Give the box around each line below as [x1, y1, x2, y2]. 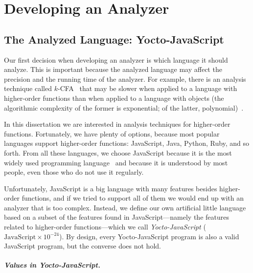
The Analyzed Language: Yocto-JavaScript [4, 31, 224, 46]
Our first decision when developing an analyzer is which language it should [4, 54, 228, 65]
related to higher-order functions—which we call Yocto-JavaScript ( [4, 222, 206, 232]
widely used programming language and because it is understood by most [4, 157, 228, 167]
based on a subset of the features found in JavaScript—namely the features [4, 212, 229, 222]
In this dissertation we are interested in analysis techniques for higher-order [4, 119, 230, 129]
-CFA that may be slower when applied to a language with [57, 83, 237, 93]
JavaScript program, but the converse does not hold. [4, 241, 161, 251]
